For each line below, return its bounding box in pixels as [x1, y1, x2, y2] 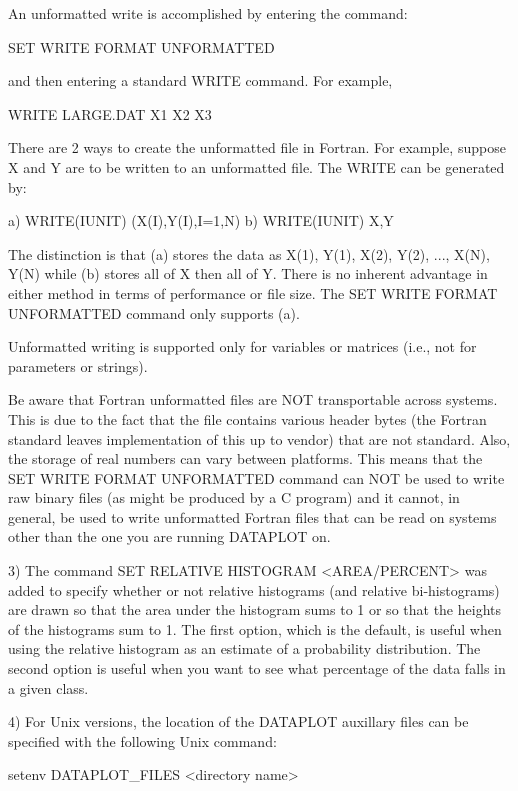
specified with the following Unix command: [8, 730, 277, 751]
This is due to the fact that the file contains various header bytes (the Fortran [8, 408, 487, 429]
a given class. [8, 677, 89, 698]
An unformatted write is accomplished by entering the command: [8, 3, 408, 23]
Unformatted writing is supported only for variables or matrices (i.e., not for [8, 336, 477, 357]
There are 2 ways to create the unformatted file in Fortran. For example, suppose [8, 137, 506, 158]
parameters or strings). [8, 355, 148, 376]
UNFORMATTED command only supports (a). [8, 302, 300, 323]
